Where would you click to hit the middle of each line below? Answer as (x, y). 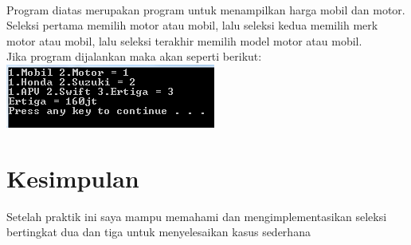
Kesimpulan (73, 178)
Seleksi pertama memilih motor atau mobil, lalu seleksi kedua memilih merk (192, 25)
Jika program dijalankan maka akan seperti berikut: (134, 56)
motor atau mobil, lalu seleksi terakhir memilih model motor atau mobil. (184, 40)
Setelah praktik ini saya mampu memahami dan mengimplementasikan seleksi (197, 216)
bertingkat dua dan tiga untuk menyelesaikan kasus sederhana (159, 232)
